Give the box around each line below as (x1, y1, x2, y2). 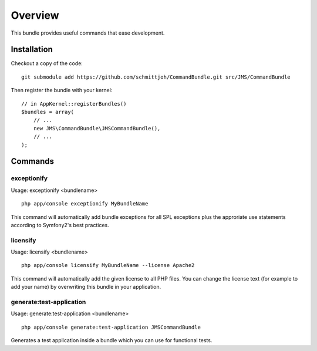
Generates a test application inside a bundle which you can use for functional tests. (11, 337, 213, 344)
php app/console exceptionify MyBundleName (21, 200, 149, 207)
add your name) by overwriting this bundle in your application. (11, 283, 161, 291)
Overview (11, 9, 59, 22)
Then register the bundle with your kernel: (11, 87, 113, 94)
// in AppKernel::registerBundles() (21, 100, 127, 107)
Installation (11, 45, 53, 55)
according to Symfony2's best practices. (11, 221, 109, 228)
